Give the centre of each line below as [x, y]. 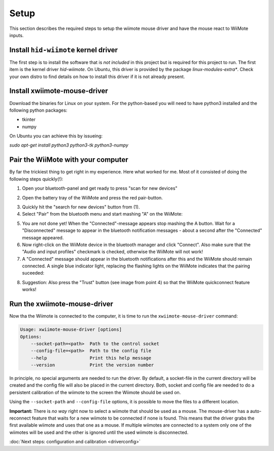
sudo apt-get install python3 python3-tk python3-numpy [69, 145]
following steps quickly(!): [36, 179]
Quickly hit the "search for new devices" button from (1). [81, 207]
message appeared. [43, 237]
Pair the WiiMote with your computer [69, 160]
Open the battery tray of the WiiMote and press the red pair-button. [93, 197]
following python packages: [38, 110]
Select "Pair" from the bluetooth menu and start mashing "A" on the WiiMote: [102, 214]
